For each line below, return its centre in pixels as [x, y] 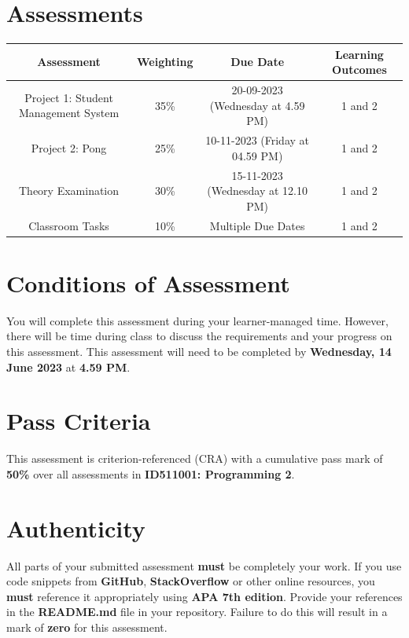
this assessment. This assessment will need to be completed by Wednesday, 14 [199, 351]
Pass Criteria [79, 421]
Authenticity [76, 528]
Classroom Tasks [69, 225]
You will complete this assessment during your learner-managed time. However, [197, 320]
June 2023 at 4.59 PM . [68, 367]
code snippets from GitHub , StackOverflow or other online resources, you [191, 581]
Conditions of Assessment [148, 282]
